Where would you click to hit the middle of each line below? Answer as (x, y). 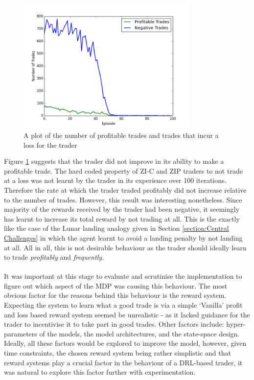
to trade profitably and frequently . (54, 257)
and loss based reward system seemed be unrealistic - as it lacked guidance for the (127, 314)
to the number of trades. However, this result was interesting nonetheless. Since (123, 199)
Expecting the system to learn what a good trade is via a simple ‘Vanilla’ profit (123, 305)
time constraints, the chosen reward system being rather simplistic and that (117, 353)
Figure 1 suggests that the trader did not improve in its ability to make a (114, 161)
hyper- (236, 324)
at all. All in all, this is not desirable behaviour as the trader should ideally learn (125, 247)
